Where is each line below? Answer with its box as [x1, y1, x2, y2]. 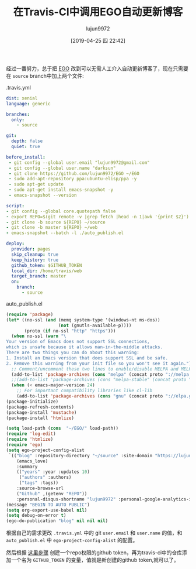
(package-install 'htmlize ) [6, 415, 75, 421]
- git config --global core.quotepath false [6, 208, 116, 214]
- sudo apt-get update [8, 181, 64, 187]
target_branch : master [11, 273, 66, 279]
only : [11, 116, 25, 123]
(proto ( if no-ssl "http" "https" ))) [24, 328, 116, 334]
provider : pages [11, 246, 51, 252]
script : [6, 203, 25, 208]
